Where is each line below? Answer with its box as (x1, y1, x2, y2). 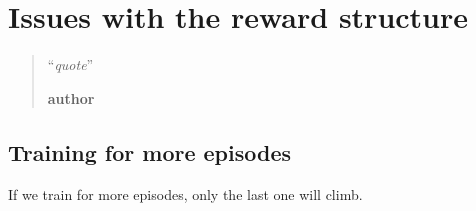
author (47, 87, 95, 108)
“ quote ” (47, 54, 94, 75)
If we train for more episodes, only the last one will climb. (8, 183, 363, 204)
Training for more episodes (8, 136, 292, 167)
